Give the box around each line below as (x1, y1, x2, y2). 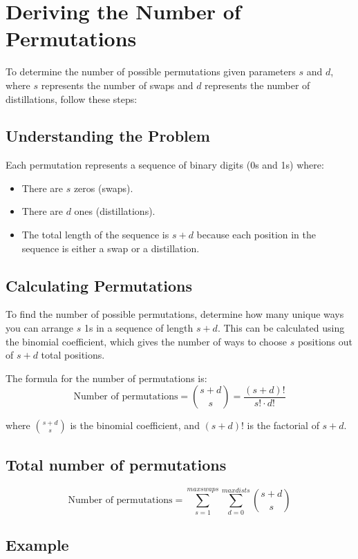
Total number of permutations (6, 453, 227, 475)
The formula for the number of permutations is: (6, 370, 207, 385)
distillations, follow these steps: (6, 91, 138, 106)
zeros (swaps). (73, 180, 133, 195)
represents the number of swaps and (41, 77, 194, 92)
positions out (297, 334, 353, 348)
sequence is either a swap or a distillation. (21, 240, 200, 255)
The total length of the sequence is (21, 227, 169, 242)
